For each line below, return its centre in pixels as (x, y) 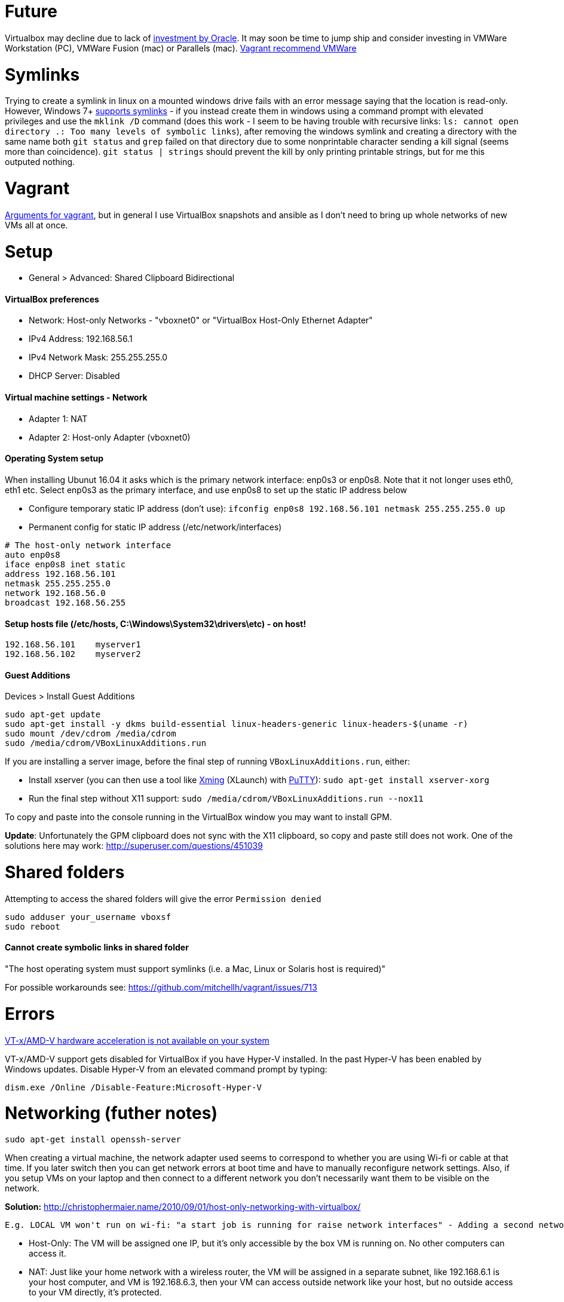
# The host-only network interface (88, 545)
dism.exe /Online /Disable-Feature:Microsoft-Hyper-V (133, 1087)
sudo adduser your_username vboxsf (88, 917)
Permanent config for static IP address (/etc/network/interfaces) (155, 527)
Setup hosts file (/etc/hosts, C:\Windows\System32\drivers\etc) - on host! (156, 624)
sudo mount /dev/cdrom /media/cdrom (91, 734)
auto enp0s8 (33, 554)
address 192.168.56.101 (60, 574)
